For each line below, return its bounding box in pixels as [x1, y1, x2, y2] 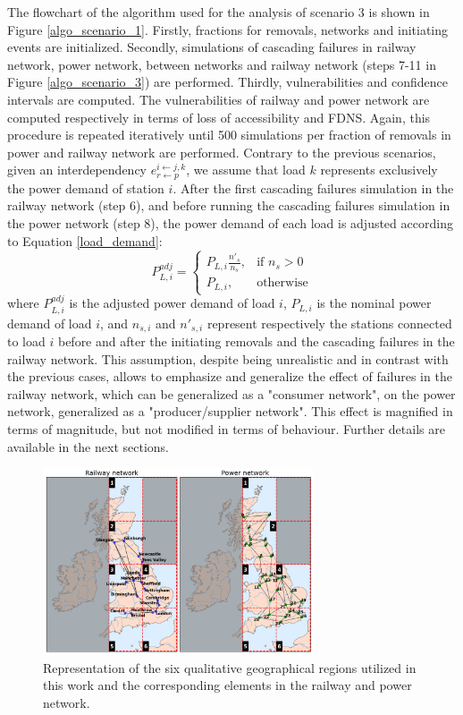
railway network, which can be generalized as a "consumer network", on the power [7, 384, 456, 403]
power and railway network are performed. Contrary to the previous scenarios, [7, 142, 436, 161]
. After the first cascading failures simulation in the [173, 178, 454, 197]
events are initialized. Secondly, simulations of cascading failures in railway [7, 38, 417, 56]
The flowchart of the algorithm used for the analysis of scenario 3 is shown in [7, 3, 430, 21]
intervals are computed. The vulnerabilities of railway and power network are [7, 89, 430, 108]
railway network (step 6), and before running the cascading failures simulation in [7, 196, 450, 215]
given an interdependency [7, 160, 147, 179]
